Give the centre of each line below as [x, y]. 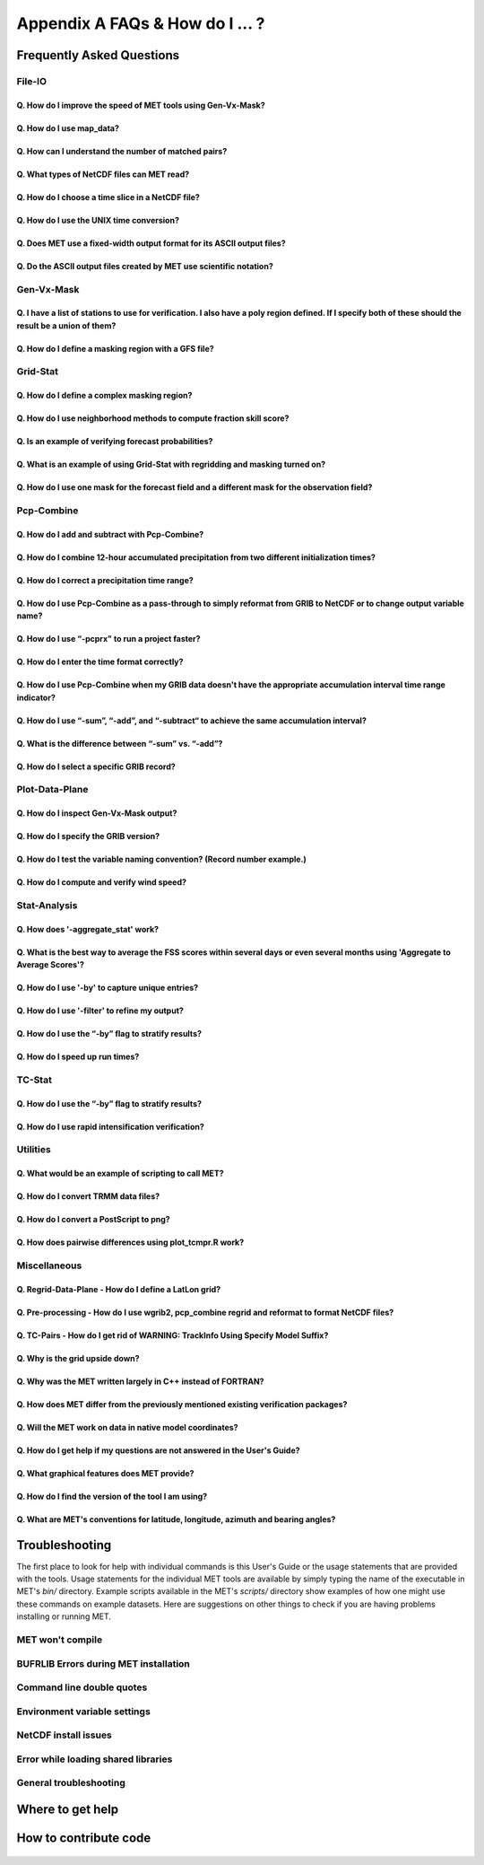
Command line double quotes [82, 1687]
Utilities [34, 1150]
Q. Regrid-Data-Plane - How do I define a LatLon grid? [119, 1289]
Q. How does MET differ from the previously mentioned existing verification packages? [182, 1404]
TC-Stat [35, 1080]
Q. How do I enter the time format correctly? [100, 662]
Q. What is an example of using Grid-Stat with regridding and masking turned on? [171, 464]
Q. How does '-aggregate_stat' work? [88, 929]
